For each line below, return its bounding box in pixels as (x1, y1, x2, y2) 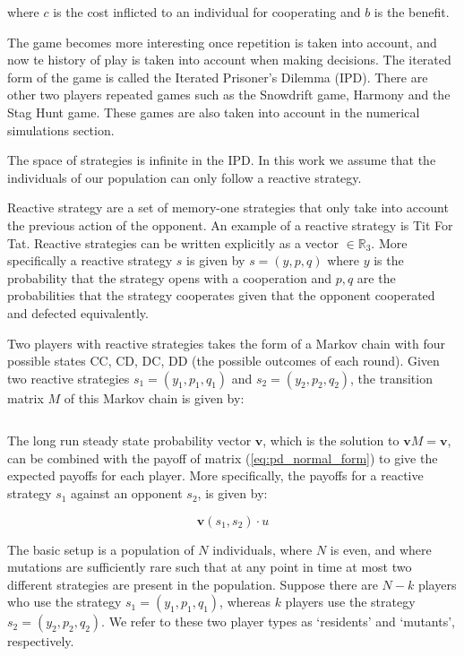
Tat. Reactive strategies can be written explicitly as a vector (7, 233, 339, 252)
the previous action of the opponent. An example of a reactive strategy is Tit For (7, 215, 453, 234)
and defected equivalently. (7, 303, 149, 322)
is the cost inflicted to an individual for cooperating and (53, 3, 361, 21)
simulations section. (7, 120, 115, 139)
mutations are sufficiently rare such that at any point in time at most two (7, 557, 412, 576)
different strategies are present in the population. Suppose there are (7, 574, 378, 593)
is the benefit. (374, 3, 450, 21)
